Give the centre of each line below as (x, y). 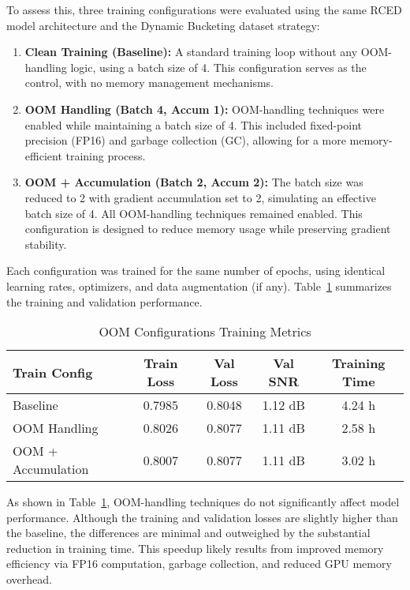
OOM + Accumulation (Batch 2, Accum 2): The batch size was (194, 182)
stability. (46, 244)
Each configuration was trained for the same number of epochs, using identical (196, 271)
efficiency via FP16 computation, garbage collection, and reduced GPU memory (199, 564)
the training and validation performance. (104, 301)
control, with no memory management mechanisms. (149, 83)
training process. (106, 155)
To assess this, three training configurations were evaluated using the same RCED (204, 9)
